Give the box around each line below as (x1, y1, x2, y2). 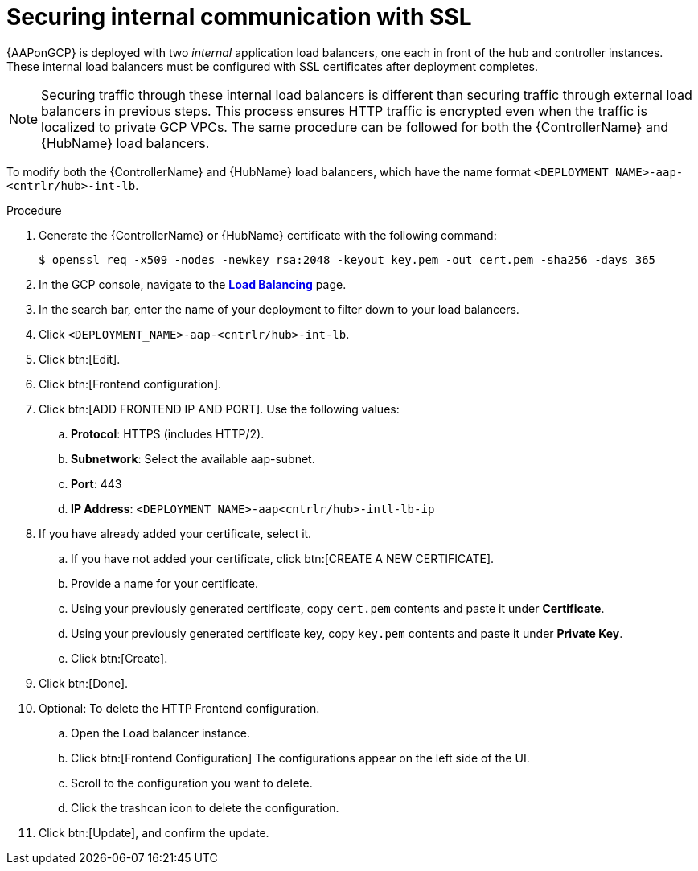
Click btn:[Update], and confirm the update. (39, 825, 269, 840)
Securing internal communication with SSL (6, 3, 472, 31)
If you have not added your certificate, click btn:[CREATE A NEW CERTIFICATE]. (71, 551, 495, 565)
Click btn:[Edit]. (39, 351, 121, 366)
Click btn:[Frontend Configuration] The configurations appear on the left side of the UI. (71, 750, 530, 765)
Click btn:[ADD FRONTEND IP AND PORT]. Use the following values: (39, 401, 400, 416)
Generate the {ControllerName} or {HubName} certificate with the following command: (39, 228, 497, 242)
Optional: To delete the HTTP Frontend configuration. (39, 700, 320, 715)
